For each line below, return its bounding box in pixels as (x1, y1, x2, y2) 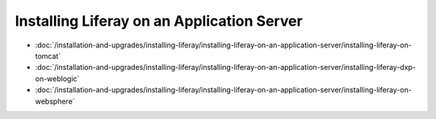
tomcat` (35, 51, 61, 60)
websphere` (35, 96, 76, 106)
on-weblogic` (35, 73, 80, 84)
